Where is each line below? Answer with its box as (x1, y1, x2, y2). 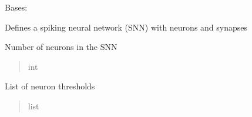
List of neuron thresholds (5, 80, 95, 92)
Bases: (5, 1, 28, 13)
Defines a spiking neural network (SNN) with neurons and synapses (5, 21, 248, 33)
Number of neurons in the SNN (5, 41, 117, 53)
